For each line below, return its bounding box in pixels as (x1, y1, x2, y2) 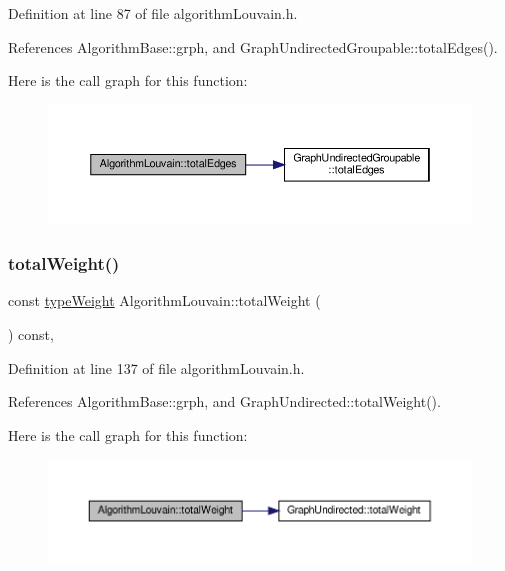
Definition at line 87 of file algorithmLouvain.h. (8, 3, 298, 23)
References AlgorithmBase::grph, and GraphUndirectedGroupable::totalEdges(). (8, 36, 498, 57)
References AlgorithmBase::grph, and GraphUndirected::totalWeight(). (8, 391, 441, 412)
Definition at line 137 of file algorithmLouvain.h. (8, 357, 305, 378)
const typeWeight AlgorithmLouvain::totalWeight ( (8, 290, 321, 311)
